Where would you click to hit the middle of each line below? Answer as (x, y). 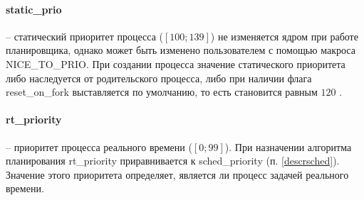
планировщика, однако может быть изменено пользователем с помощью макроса (181, 50)
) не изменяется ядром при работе (284, 36)
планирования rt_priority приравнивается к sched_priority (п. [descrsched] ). (173, 161)
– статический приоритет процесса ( (84, 36)
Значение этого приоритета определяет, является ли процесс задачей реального (177, 174)
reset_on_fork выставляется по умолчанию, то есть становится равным (162, 92)
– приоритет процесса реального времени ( (99, 146)
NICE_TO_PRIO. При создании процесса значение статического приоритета (176, 63)
